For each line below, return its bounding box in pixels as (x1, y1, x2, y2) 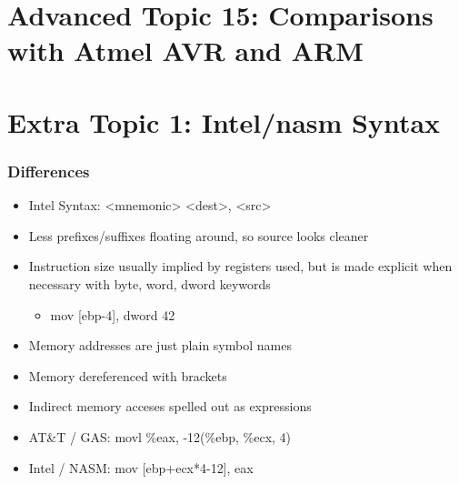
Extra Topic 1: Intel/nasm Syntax (7, 103, 441, 140)
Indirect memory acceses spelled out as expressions (28, 397, 312, 416)
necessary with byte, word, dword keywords (28, 274, 271, 293)
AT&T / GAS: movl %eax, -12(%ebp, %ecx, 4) (28, 427, 292, 446)
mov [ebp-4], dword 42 (50, 305, 175, 324)
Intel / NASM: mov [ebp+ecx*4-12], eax (28, 458, 254, 477)
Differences (7, 159, 90, 182)
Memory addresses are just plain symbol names (28, 336, 292, 355)
